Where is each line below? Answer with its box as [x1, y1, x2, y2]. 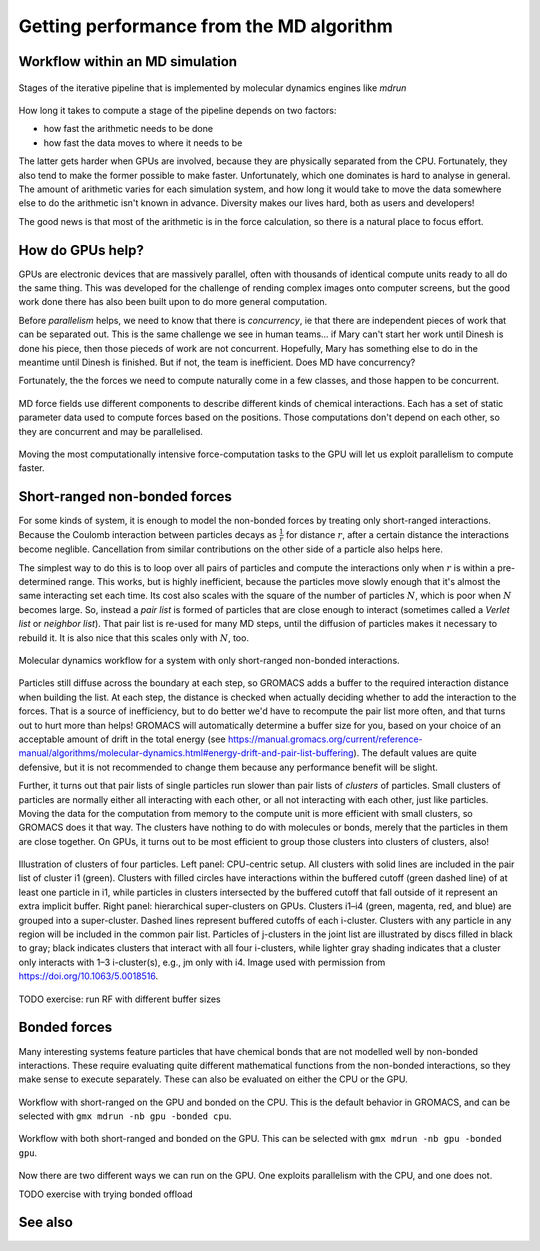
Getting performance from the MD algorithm [18, 15, 394, 37]
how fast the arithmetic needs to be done [43, 123, 214, 135]
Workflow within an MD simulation [18, 53, 238, 70]
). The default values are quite [353, 747, 477, 759]
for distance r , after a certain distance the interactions [285, 528, 510, 540]
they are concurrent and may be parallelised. [18, 425, 204, 437]
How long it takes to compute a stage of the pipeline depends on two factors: [18, 104, 337, 116]
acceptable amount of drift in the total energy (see [18, 733, 226, 745]
